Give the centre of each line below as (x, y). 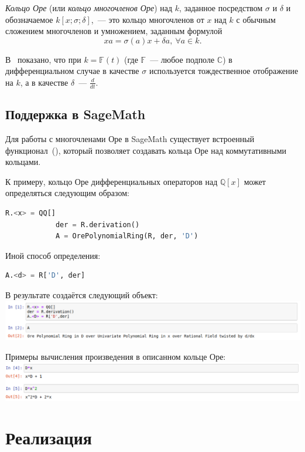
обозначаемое (29, 19)
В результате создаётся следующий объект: (82, 294)
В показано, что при (43, 59)
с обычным (256, 19)
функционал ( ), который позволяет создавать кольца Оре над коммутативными (146, 150)
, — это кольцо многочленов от (148, 19)
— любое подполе (182, 59)
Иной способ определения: (53, 255)
